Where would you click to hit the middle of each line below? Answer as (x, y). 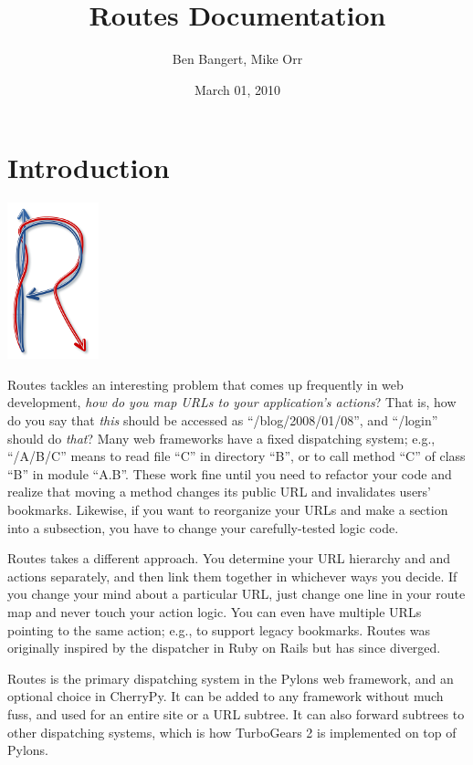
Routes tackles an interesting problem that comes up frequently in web (205, 384)
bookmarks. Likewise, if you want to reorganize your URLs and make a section (228, 509)
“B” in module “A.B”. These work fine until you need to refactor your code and (230, 473)
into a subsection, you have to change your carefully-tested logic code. (203, 527)
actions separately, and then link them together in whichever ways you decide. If (232, 576)
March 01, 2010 (237, 89)
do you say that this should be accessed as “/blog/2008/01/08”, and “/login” (223, 420)
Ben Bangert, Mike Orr (237, 59)
